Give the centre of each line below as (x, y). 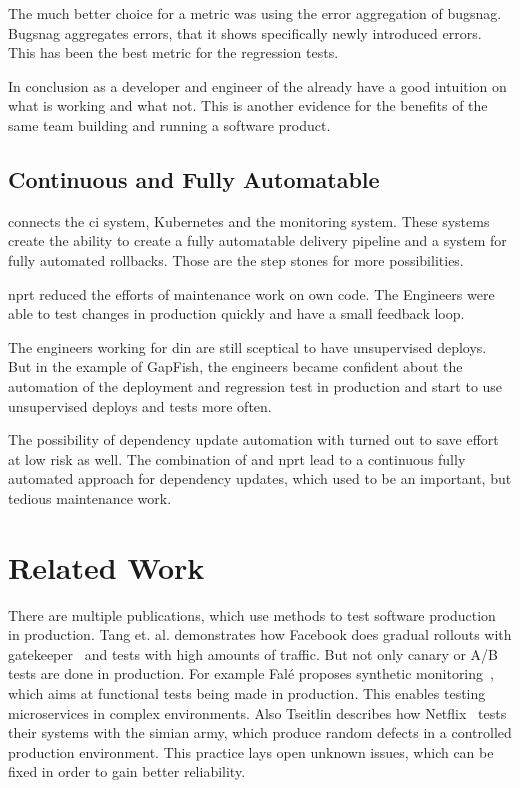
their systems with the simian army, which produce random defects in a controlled (260, 732)
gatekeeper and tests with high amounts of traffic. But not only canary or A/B (253, 653)
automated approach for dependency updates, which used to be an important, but (260, 478)
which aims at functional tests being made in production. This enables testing (247, 692)
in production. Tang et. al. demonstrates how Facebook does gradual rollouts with (260, 634)
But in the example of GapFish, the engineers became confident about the (235, 366)
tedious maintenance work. (90, 497)
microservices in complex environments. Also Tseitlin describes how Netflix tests (257, 712)
